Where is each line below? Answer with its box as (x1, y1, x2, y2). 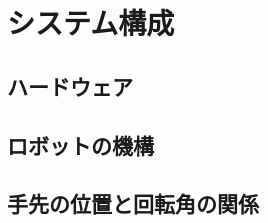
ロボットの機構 (7, 129, 154, 160)
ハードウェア (7, 70, 133, 101)
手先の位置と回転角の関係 (7, 188, 259, 219)
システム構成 (7, 2, 175, 43)
